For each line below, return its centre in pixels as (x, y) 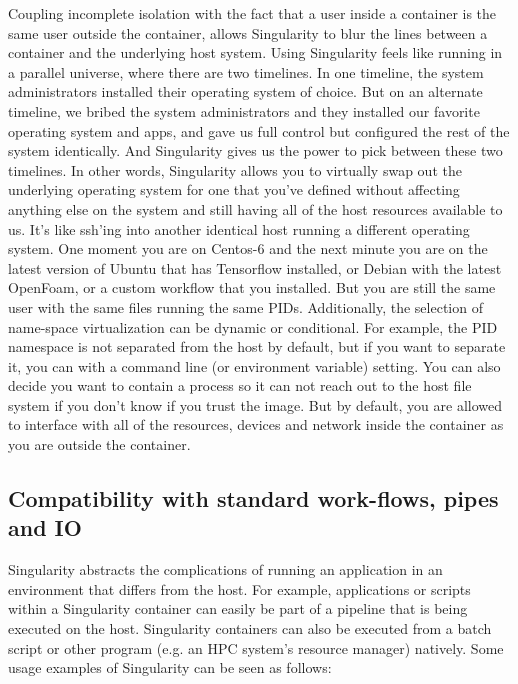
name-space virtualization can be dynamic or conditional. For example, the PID (253, 326)
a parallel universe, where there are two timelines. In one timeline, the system (246, 71)
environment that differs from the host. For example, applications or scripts (239, 588)
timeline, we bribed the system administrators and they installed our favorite (244, 110)
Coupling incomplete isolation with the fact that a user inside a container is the (252, 13)
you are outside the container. (99, 444)
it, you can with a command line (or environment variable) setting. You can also (254, 365)
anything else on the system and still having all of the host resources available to (255, 208)
